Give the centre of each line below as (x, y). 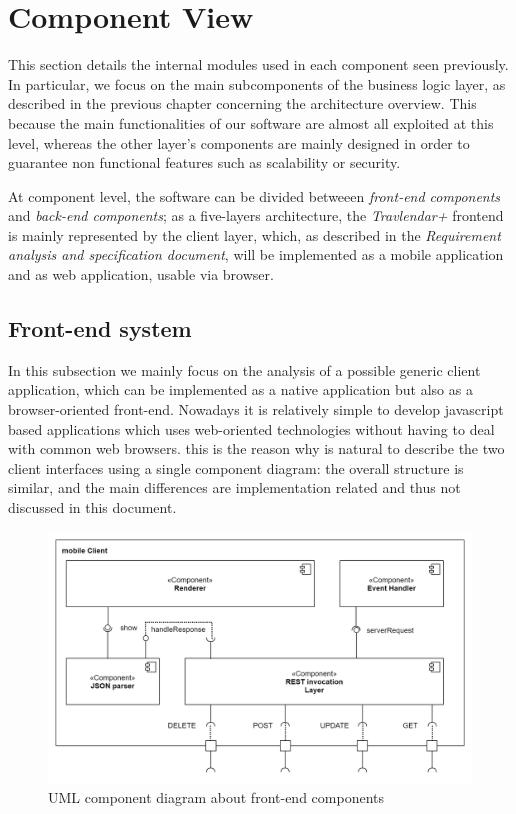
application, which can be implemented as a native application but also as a (240, 389)
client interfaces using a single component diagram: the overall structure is (236, 467)
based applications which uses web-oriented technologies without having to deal (251, 428)
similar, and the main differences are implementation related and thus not (234, 487)
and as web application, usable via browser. (141, 274)
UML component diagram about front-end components (216, 796)
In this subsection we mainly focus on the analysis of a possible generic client (244, 369)
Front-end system (100, 328)
